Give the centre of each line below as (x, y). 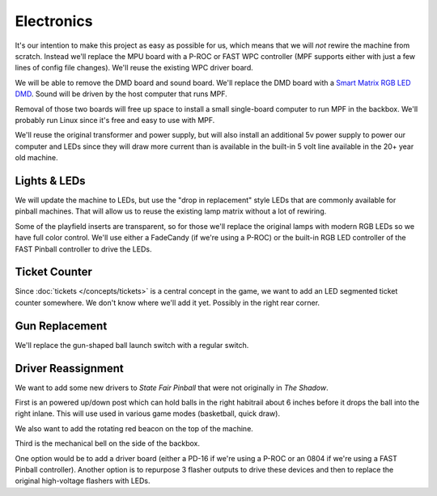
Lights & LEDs (50, 181)
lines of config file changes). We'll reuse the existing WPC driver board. (134, 68)
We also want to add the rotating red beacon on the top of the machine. (134, 428)
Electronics (54, 21)
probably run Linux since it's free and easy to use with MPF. (115, 120)
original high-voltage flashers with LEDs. (83, 481)
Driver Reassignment (70, 368)
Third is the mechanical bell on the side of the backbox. (107, 443)
